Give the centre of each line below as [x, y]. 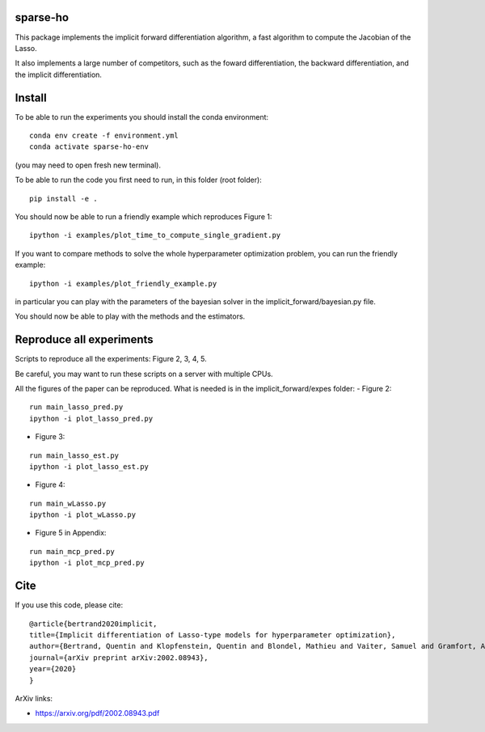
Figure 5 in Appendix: [71, 533]
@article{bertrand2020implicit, [93, 624]
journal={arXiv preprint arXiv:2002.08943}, [119, 658]
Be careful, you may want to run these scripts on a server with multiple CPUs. [144, 374]
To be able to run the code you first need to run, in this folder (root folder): [138, 180]
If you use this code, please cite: [69, 605]
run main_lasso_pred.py [76, 407]
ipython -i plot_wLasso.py [83, 515]
